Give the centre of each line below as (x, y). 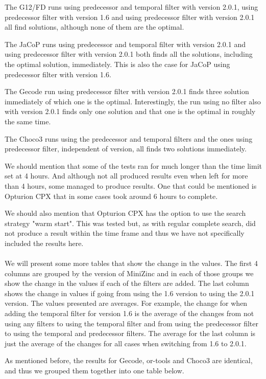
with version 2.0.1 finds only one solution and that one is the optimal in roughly (130, 111)
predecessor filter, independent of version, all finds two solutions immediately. (126, 149)
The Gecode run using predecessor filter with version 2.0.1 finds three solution (127, 91)
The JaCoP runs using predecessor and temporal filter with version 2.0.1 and (125, 44)
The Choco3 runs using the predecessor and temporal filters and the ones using (129, 138)
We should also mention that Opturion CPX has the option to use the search (125, 213)
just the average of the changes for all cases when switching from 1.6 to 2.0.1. (126, 343)
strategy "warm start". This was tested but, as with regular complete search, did (130, 223)
